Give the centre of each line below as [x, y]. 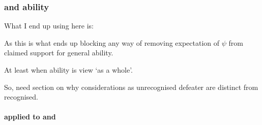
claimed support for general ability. [59, 53]
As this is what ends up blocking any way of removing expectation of [112, 42]
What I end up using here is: [49, 26]
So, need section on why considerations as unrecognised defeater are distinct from [131, 87]
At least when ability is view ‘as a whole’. [68, 70]
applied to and [30, 117]
